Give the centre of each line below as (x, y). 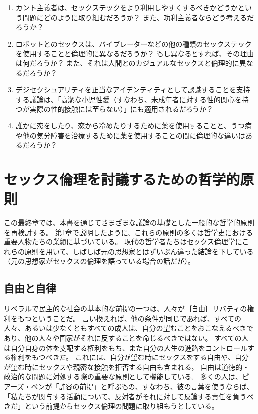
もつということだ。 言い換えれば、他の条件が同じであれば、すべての (129, 318)
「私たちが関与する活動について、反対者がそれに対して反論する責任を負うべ (129, 396)
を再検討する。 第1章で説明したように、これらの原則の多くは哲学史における (129, 232)
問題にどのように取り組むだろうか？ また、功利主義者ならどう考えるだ (138, 17)
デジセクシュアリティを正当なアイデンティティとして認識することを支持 (133, 89)
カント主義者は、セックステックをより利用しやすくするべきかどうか (127, 7)
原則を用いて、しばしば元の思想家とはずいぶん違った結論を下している (139, 251)
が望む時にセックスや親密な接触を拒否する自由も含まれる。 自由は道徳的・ (127, 367)
